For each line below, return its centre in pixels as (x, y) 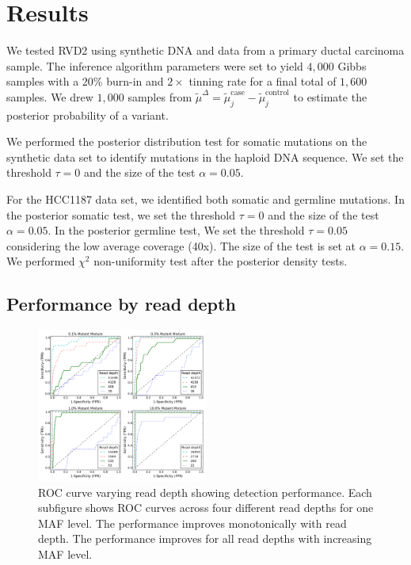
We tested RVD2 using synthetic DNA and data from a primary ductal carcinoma (205, 50)
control (278, 93)
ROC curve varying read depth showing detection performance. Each (205, 492)
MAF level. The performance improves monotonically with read (192, 523)
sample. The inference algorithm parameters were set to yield (155, 65)
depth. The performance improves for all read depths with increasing (205, 538)
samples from (160, 96)
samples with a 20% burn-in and (85, 81)
